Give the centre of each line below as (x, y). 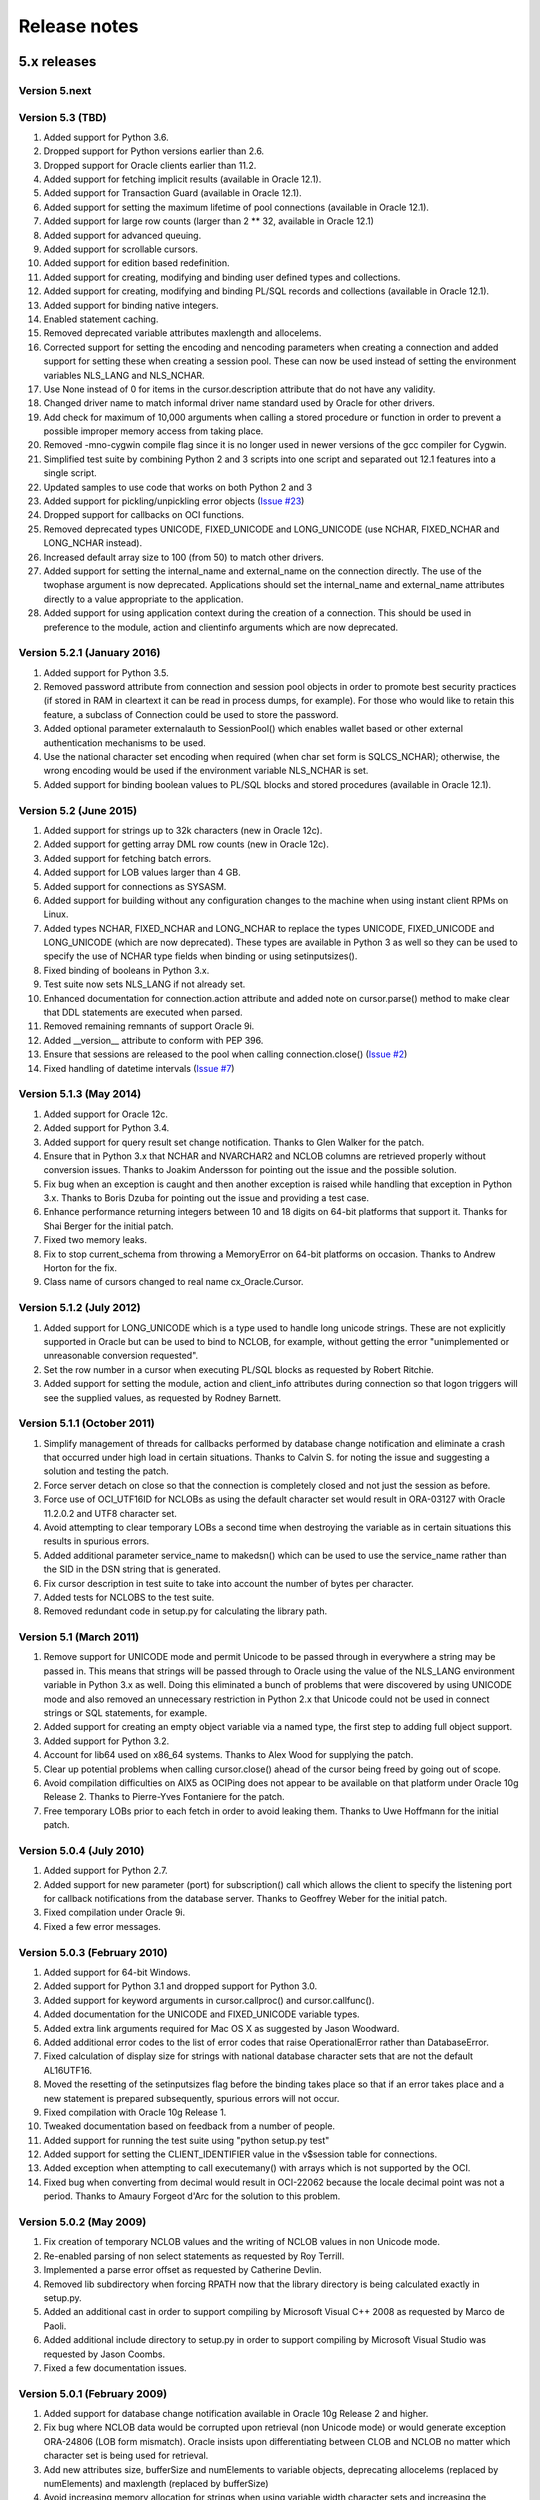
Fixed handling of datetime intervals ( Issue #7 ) (139, 1068)
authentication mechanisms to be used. (125, 742)
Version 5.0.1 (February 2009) (93, 2393)
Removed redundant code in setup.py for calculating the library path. (185, 1611)
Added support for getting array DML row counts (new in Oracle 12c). (186, 844)
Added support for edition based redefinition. (136, 263)
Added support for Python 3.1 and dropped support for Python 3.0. (180, 1986)
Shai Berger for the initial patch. (108, 1226)
